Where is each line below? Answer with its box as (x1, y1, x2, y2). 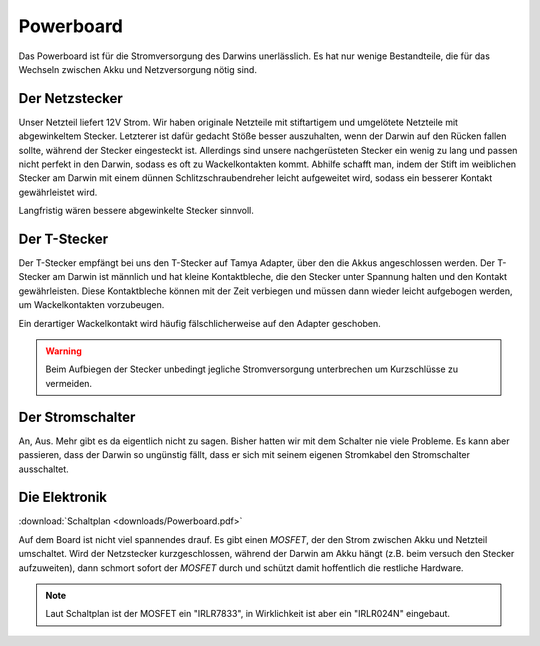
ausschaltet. (18, 463, 69, 475)
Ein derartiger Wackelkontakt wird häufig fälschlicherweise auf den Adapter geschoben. (18, 317, 382, 329)
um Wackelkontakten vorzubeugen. (18, 299, 165, 311)
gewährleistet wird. (18, 186, 98, 198)
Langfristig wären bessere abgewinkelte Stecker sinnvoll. (18, 205, 255, 217)
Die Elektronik (18, 489, 108, 506)
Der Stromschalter (18, 408, 136, 425)
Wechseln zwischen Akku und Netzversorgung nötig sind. (18, 63, 257, 75)
